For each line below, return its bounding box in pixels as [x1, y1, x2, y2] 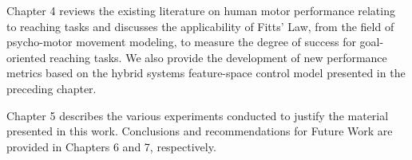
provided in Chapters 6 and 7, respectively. [6, 138, 216, 154]
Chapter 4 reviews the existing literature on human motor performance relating [6, 2, 395, 18]
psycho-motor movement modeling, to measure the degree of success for [6, 33, 356, 50]
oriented [6, 49, 46, 65]
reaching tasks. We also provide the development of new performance [50, 49, 387, 65]
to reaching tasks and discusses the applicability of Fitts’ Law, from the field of [6, 18, 394, 34]
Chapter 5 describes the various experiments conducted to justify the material [6, 107, 389, 123]
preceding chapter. [6, 80, 97, 96]
